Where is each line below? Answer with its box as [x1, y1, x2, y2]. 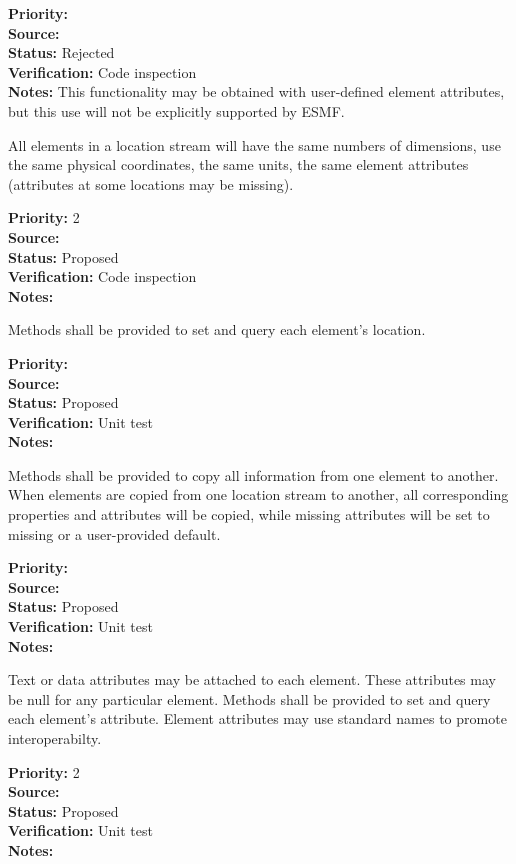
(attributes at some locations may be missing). [8, 173, 294, 194]
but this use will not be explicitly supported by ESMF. [8, 100, 345, 121]
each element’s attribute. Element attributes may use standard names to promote [8, 708, 507, 729]
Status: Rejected [8, 42, 115, 63]
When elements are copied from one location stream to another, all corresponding [8, 484, 509, 505]
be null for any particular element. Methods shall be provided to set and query [8, 688, 491, 709]
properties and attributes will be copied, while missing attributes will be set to [8, 504, 490, 525]
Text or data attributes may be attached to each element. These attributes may [8, 669, 496, 690]
